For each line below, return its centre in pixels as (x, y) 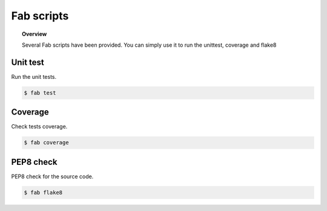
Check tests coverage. (39, 127)
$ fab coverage (46, 143)
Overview (35, 34)
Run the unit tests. (34, 76)
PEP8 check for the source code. (52, 176)
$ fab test (40, 93)
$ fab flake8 (43, 192)
